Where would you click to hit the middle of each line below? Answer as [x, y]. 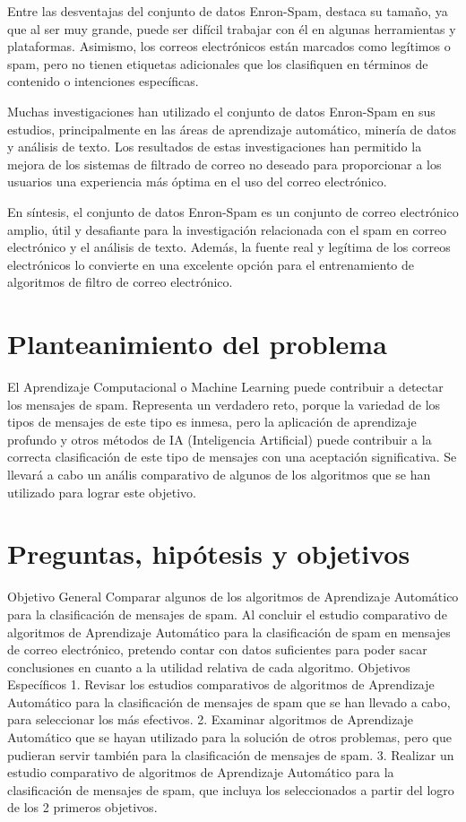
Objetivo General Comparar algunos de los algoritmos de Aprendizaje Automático [233, 597]
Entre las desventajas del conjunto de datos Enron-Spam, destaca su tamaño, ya [228, 11]
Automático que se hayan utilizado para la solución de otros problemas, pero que [229, 737]
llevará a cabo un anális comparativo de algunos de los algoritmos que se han [219, 474]
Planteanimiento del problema [197, 344]
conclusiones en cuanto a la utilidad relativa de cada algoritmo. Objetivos [209, 666]
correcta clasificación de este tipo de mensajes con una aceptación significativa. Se [232, 457]
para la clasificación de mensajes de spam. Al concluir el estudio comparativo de [227, 614]
